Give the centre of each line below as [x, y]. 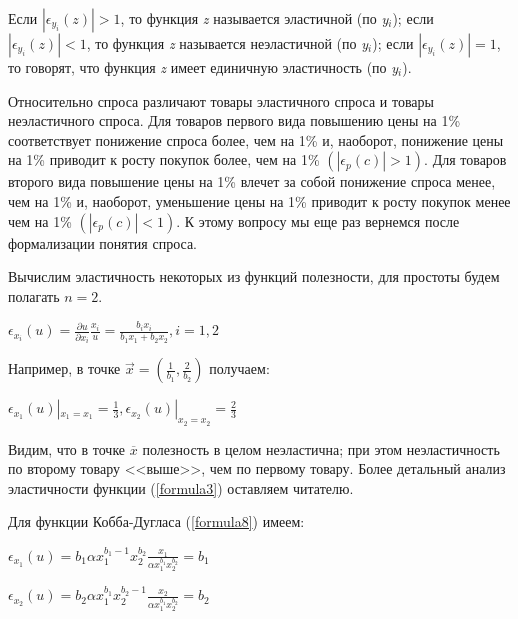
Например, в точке [64, 368]
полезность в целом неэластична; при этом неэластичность [321, 448]
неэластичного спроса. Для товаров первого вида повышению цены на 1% [234, 120]
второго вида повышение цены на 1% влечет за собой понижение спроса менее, [252, 181]
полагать [34, 295]
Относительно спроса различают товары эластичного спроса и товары [221, 100]
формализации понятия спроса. [103, 242]
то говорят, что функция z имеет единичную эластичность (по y [203, 67]
